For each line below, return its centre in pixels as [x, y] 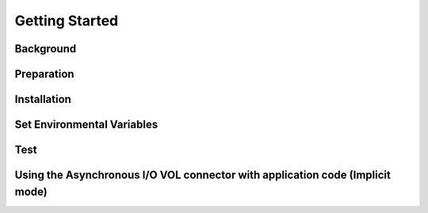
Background [46, 49]
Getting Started [67, 21]
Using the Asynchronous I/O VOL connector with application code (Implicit [203, 175]
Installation [43, 99]
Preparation [44, 74]
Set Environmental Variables [86, 125]
